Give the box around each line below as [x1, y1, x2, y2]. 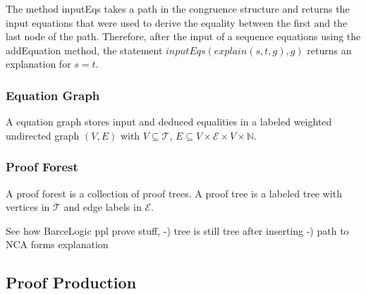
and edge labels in [63, 200, 142, 214]
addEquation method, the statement [6, 42, 163, 57]
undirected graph [6, 128, 80, 142]
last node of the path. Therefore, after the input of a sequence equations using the [6, 29, 361, 44]
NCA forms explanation [6, 237, 109, 252]
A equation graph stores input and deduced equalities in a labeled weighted [6, 114, 332, 129]
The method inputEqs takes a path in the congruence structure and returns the [6, 1, 350, 16]
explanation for [6, 56, 71, 71]
